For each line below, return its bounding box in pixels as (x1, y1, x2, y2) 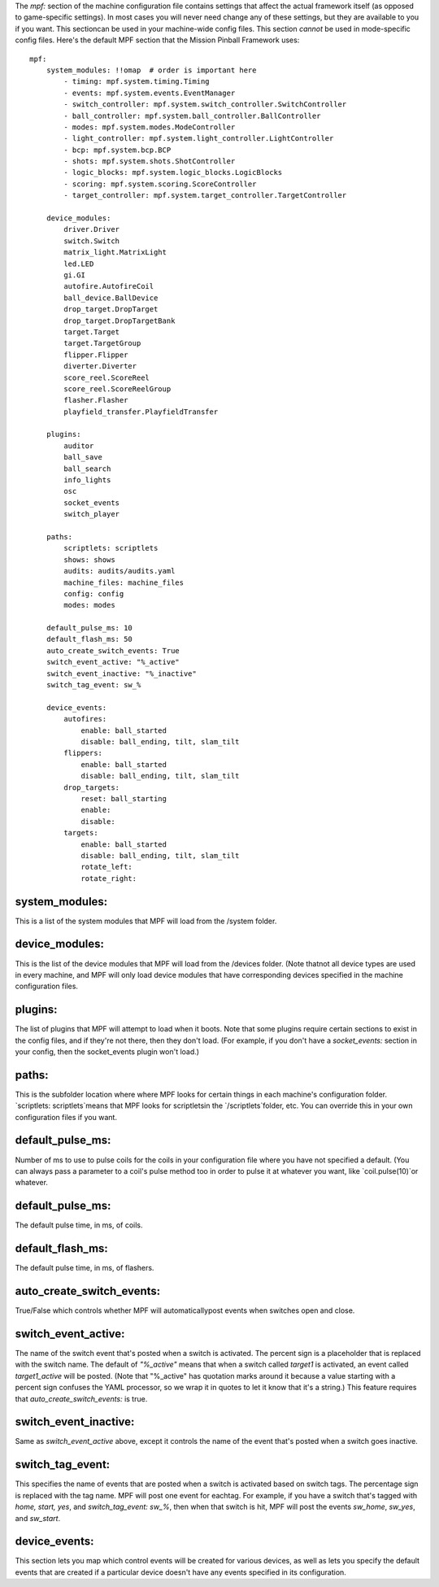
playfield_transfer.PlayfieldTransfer (63, 407, 219, 416)
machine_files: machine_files (63, 578, 185, 587)
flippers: (63, 748, 103, 758)
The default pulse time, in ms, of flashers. (15, 1263, 154, 1273)
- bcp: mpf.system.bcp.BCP (63, 145, 172, 155)
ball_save (63, 452, 103, 462)
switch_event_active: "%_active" (46, 657, 180, 667)
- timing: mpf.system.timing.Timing (63, 77, 211, 86)
